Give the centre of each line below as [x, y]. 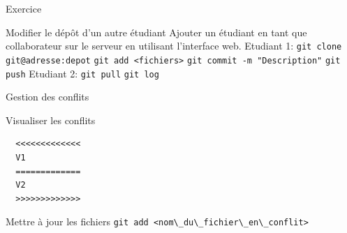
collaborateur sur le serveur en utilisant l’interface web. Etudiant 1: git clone [174, 46]
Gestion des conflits [47, 97]
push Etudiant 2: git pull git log [82, 73]
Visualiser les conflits [51, 120]
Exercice [24, 8]
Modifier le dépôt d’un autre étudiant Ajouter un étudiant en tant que [156, 32]
